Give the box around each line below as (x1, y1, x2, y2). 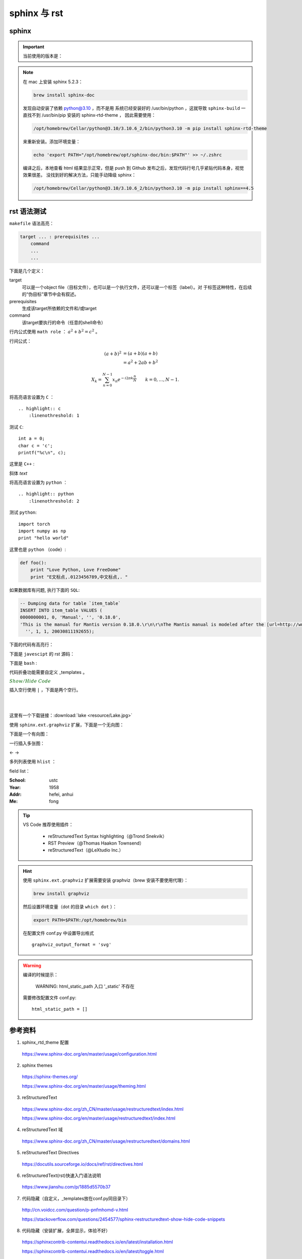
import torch (18, 521, 50, 527)
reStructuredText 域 (22, 1127, 63, 1133)
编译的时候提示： (23, 972, 58, 978)
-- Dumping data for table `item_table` (20, 600, 121, 606)
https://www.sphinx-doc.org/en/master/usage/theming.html (22, 1083, 146, 1089)
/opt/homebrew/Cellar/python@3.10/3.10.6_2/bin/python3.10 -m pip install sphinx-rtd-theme (33, 126, 267, 131)
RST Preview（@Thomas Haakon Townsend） (48, 840, 144, 846)
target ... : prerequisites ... (20, 234, 100, 239)
